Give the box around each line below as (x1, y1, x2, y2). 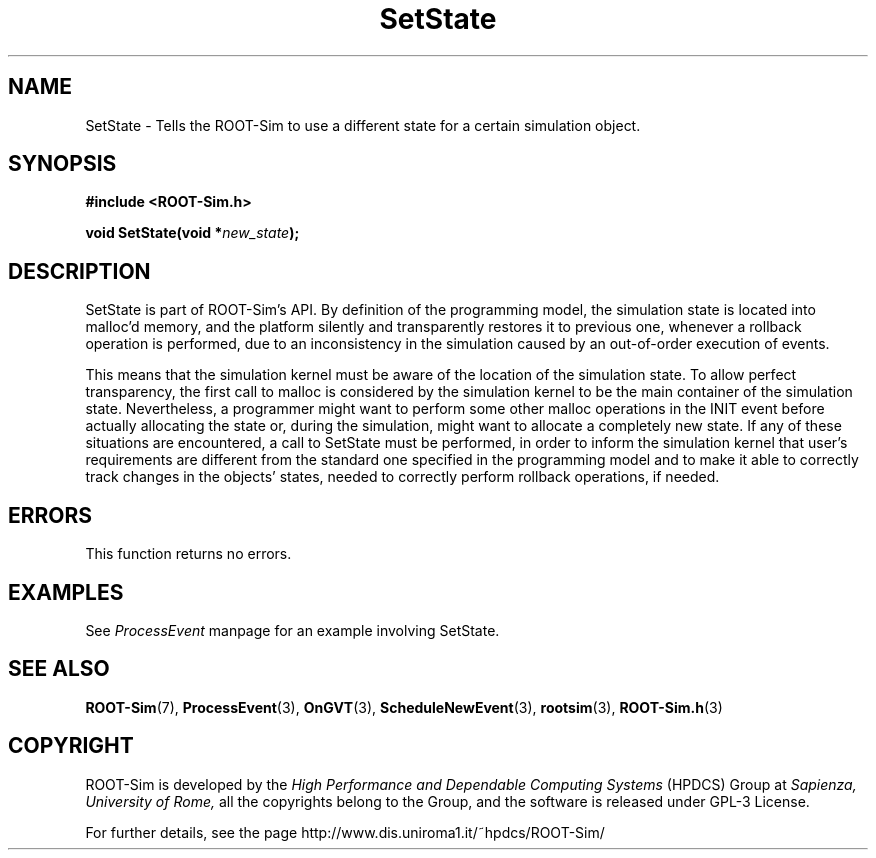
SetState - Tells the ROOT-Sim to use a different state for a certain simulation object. (85, 116, 641, 134)
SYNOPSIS (8, 151, 117, 177)
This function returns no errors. (85, 545, 292, 563)
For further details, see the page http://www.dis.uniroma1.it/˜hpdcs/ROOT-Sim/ (85, 823, 605, 841)
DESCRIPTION (8, 258, 151, 284)
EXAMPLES (8, 579, 124, 605)
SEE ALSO (8, 656, 110, 682)
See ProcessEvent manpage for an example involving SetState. (85, 621, 500, 639)
